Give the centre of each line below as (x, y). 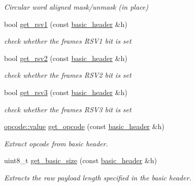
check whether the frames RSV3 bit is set (68, 109)
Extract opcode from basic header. (56, 143)
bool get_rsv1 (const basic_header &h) (66, 24)
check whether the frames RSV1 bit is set (68, 41)
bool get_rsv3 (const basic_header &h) (66, 92)
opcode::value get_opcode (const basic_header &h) (84, 126)
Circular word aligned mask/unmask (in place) (76, 7)
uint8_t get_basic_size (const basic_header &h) (80, 160)
